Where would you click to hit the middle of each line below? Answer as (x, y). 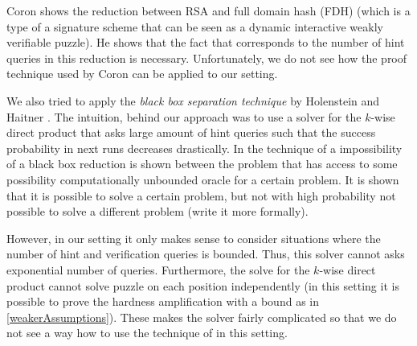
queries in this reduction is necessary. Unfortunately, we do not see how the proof (207, 58)
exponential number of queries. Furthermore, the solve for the (158, 269)
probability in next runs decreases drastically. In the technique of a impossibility (204, 148)
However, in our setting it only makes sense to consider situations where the (194, 238)
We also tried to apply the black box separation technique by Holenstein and (193, 100)
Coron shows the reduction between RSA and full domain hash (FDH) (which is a (208, 10)
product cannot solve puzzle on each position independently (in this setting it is (203, 285)
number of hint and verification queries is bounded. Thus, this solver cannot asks (206, 254)
